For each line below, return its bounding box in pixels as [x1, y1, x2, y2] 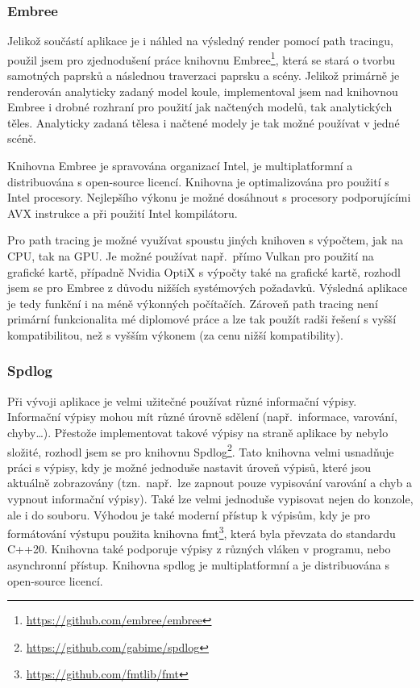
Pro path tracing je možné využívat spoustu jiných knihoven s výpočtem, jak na [7, 231, 403, 248]
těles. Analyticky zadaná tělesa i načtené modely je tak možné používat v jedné [7, 114, 400, 131]
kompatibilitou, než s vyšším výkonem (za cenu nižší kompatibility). [7, 326, 343, 343]
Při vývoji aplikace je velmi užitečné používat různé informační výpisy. [7, 392, 357, 409]
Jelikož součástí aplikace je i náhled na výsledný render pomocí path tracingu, [7, 32, 393, 49]
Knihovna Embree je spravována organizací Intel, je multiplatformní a [7, 157, 353, 174]
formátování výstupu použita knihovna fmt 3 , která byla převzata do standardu [7, 523, 396, 541]
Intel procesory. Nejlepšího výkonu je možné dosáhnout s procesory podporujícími [7, 189, 411, 206]
